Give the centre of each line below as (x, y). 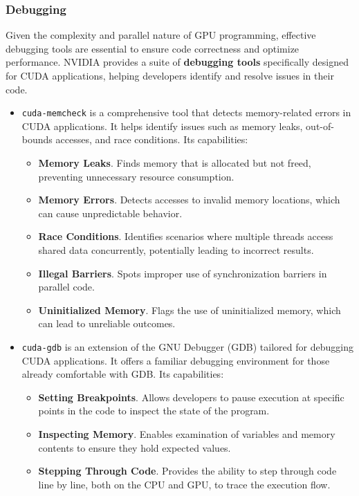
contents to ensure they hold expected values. (135, 447)
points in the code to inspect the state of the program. (154, 411)
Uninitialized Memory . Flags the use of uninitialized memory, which (190, 310)
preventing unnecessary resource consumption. (136, 176)
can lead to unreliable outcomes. (107, 323)
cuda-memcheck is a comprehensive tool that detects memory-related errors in (186, 112)
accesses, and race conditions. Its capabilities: (152, 139)
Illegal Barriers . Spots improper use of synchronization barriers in (183, 273)
